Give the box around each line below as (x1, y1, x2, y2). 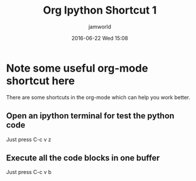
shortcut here (6, 74, 75, 88)
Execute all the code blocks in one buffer (6, 153, 160, 163)
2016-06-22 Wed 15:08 (71, 34, 128, 41)
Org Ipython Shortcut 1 (43, 4, 157, 17)
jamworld (88, 23, 112, 30)
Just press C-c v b (6, 169, 52, 176)
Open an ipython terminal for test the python (6, 111, 175, 121)
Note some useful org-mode (6, 62, 148, 75)
